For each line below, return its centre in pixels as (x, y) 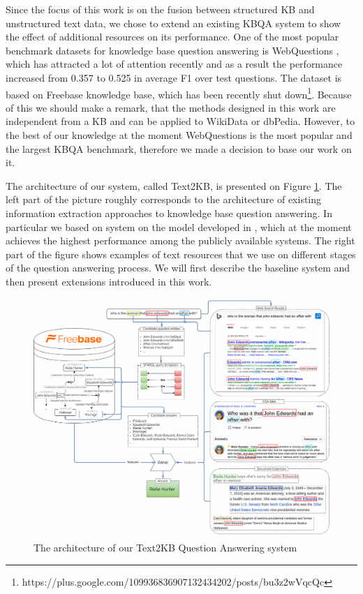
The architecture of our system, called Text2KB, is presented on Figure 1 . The (174, 185)
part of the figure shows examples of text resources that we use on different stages (181, 254)
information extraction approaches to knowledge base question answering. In (169, 213)
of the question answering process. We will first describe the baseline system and (178, 268)
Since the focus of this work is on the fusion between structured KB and (160, 9)
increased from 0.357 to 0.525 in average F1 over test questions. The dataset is (174, 77)
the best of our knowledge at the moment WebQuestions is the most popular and (179, 135)
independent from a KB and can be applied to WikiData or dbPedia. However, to (180, 121)
